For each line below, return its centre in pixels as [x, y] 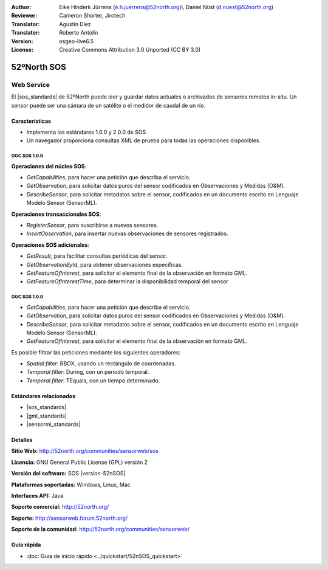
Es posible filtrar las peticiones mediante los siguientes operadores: [96, 352]
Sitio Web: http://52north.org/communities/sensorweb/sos [85, 451]
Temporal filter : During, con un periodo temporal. [88, 372]
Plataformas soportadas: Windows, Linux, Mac [71, 485]
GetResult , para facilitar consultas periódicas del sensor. [97, 256]
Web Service [31, 84]
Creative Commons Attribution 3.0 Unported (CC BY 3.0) [130, 49]
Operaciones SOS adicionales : [50, 245]
